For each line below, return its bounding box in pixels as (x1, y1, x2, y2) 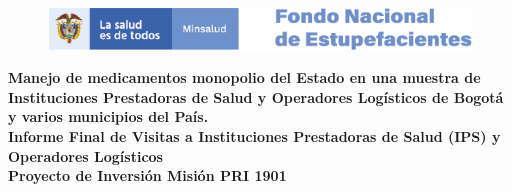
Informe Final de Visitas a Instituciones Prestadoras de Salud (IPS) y (8, 125, 501, 146)
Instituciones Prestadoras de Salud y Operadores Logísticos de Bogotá (8, 86, 504, 107)
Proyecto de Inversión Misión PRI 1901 (8, 165, 287, 186)
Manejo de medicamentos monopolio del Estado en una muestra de (8, 67, 481, 88)
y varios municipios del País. (8, 106, 209, 127)
